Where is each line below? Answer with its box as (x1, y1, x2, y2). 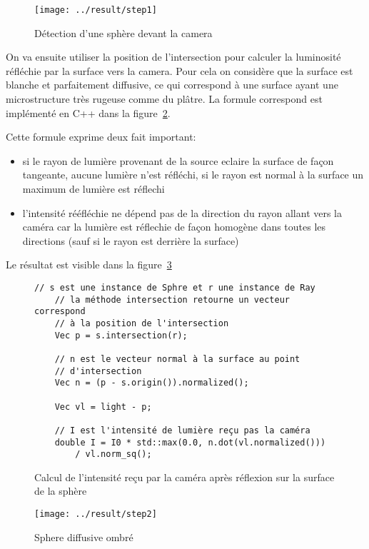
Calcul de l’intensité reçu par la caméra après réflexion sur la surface (34, 469, 335, 484)
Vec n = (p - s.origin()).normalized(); (54, 378, 249, 388)
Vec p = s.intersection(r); (54, 330, 188, 341)
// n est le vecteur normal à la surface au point (54, 353, 300, 364)
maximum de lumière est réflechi (22, 181, 165, 196)
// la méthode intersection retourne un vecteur (54, 294, 290, 305)
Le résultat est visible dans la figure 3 (6, 257, 172, 272)
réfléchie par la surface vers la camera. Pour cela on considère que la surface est (6, 63, 353, 78)
